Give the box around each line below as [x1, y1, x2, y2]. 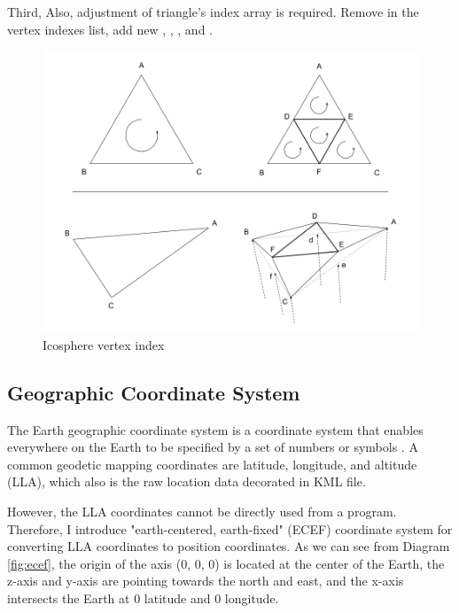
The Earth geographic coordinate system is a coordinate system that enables [7, 420, 424, 438]
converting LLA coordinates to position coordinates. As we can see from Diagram [7, 537, 450, 555]
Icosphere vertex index [43, 335, 165, 353]
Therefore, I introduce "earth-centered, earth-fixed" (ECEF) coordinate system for [7, 519, 453, 538]
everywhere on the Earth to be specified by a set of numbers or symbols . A [7, 438, 418, 456]
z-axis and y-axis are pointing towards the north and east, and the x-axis [7, 571, 404, 590]
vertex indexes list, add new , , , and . [7, 19, 213, 38]
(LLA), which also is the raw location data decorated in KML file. [7, 472, 366, 491]
